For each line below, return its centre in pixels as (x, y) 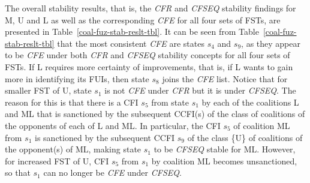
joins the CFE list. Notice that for (225, 78)
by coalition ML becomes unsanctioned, (224, 160)
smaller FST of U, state (48, 90)
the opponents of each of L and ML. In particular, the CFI (113, 125)
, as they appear (271, 43)
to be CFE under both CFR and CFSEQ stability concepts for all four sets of (148, 55)
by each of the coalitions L (250, 102)
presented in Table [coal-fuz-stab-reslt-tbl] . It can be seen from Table (132, 31)
